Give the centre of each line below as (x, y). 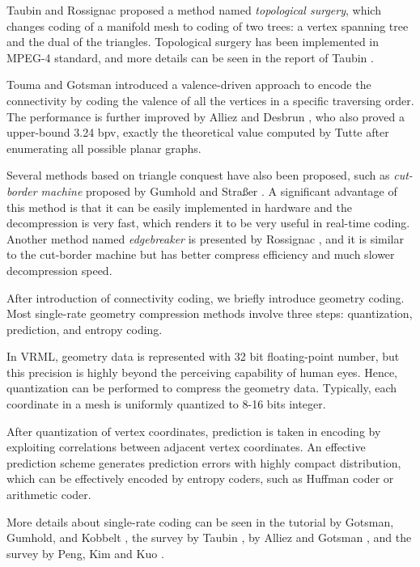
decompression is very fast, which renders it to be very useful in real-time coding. (208, 223)
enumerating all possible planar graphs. (104, 148)
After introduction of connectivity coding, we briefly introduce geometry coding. (206, 297)
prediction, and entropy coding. (85, 329)
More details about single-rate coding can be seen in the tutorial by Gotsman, (200, 521)
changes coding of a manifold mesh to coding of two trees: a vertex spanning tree (208, 25)
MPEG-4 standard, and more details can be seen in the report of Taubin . (190, 57)
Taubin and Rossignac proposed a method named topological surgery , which (194, 10)
